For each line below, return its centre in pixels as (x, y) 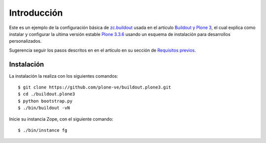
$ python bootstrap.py (45, 101)
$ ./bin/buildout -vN (44, 108)
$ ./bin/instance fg (43, 130)
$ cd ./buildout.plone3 (47, 94)
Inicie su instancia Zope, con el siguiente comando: (61, 119)
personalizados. (25, 41)
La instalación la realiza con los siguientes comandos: (64, 76)
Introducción (36, 13)
